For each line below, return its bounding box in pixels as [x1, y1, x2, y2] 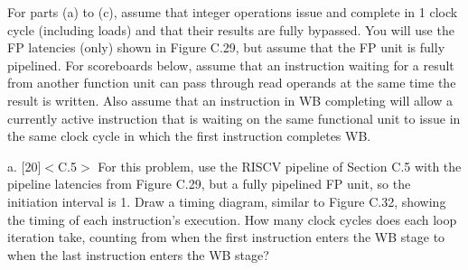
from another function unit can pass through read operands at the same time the [7, 73, 456, 92]
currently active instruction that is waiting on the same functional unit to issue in [7, 108, 461, 127]
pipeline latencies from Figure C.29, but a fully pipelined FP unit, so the [7, 174, 411, 193]
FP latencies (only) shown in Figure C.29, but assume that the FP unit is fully [7, 38, 445, 57]
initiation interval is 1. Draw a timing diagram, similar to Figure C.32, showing [7, 191, 446, 210]
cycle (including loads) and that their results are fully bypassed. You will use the [7, 20, 454, 39]
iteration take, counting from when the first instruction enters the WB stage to [7, 228, 445, 247]
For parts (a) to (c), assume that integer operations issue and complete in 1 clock [7, 3, 458, 21]
